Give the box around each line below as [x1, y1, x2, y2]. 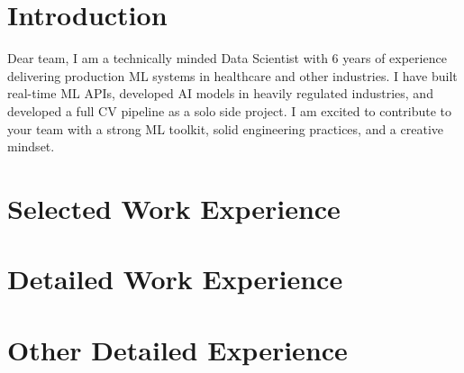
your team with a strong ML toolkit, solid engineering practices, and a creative [7, 119, 444, 138]
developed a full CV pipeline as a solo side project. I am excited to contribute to [7, 101, 452, 120]
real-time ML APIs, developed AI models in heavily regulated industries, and [7, 84, 433, 103]
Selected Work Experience [7, 189, 341, 226]
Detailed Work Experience [7, 260, 343, 297]
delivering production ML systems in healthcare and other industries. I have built [7, 66, 458, 85]
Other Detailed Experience [7, 331, 348, 368]
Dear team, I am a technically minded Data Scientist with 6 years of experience [7, 49, 447, 68]
